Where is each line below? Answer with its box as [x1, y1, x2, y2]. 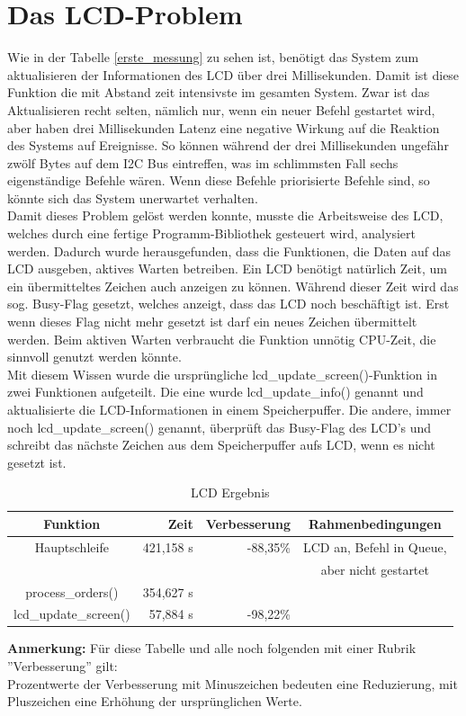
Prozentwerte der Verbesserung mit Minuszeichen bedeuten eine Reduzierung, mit [7, 674, 458, 693]
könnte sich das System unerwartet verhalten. [7, 188, 258, 207]
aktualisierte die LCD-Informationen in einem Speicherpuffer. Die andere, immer [7, 400, 452, 418]
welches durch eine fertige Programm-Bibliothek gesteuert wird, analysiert [7, 224, 416, 243]
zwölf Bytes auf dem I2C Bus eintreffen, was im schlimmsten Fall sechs [7, 153, 399, 172]
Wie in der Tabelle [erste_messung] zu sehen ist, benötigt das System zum [7, 48, 419, 67]
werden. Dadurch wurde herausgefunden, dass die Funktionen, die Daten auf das [7, 241, 452, 260]
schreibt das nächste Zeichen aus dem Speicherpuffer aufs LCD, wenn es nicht [7, 435, 435, 454]
